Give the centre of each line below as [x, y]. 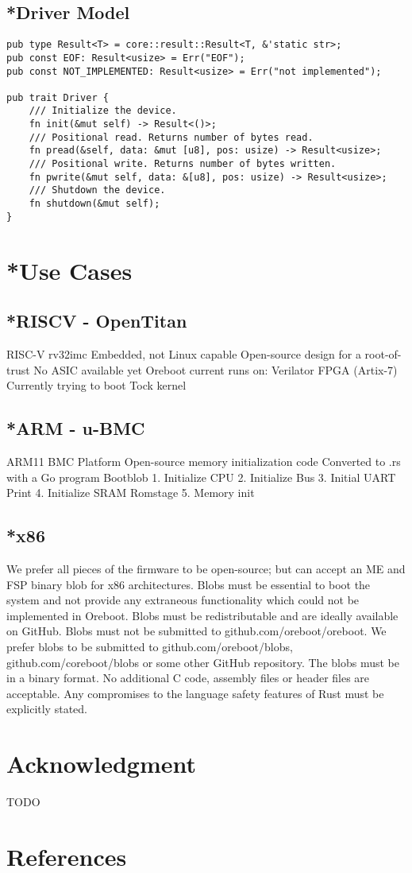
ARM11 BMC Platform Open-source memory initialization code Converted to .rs [204, 461]
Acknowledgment [101, 764]
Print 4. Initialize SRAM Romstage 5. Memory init [131, 493]
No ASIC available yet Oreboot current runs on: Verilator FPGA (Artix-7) [216, 369]
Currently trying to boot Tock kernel [96, 385]
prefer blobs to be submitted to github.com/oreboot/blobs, [150, 646]
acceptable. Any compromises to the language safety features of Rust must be [195, 693]
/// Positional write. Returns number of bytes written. [183, 164]
